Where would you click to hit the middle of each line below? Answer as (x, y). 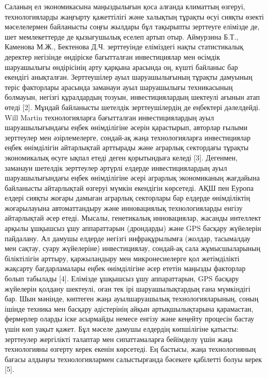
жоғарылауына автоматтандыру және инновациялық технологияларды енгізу (124, 208)
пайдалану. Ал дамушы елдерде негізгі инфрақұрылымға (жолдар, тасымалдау (128, 238)
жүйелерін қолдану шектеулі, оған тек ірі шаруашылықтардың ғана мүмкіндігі (128, 288)
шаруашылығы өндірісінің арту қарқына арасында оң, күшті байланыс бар (121, 67)
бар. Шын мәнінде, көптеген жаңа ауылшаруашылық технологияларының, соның (132, 299)
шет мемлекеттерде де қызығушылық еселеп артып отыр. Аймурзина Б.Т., (122, 36)
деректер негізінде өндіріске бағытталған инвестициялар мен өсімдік (112, 56)
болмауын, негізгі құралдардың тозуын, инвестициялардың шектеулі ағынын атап (132, 97)
